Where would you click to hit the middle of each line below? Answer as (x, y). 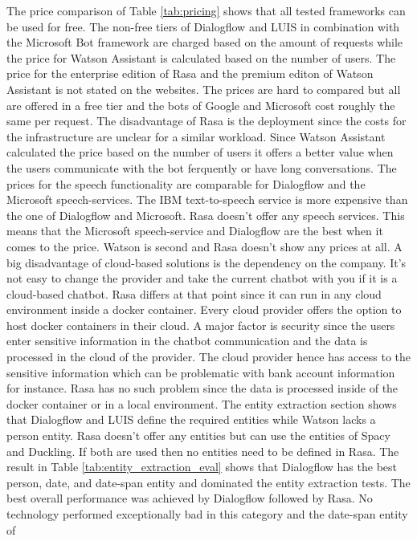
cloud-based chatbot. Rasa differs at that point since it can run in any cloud (194, 293)
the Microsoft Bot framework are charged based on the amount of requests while (205, 42)
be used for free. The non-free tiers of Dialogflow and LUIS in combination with (203, 26)
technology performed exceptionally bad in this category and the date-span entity (207, 514)
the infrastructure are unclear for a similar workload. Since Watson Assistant (196, 136)
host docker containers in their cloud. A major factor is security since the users (201, 325)
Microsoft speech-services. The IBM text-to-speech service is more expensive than (207, 199)
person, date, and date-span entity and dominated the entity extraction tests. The (208, 482)
